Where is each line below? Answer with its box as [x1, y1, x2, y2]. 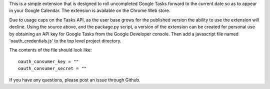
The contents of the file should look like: [9, 47, 92, 53]
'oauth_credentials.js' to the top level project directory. [9, 37, 121, 43]
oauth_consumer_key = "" [18, 58, 79, 64]
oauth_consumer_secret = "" [18, 65, 87, 71]
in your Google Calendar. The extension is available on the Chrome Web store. [9, 7, 170, 13]
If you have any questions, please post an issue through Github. [9, 76, 140, 82]
